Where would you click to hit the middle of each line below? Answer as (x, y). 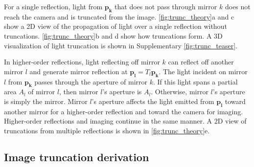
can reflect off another (201, 62)
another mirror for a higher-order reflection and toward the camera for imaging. (124, 111)
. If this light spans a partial (195, 81)
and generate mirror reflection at (79, 71)
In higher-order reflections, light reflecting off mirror (82, 62)
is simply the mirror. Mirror (46, 101)
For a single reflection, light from (53, 6)
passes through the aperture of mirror (91, 81)
